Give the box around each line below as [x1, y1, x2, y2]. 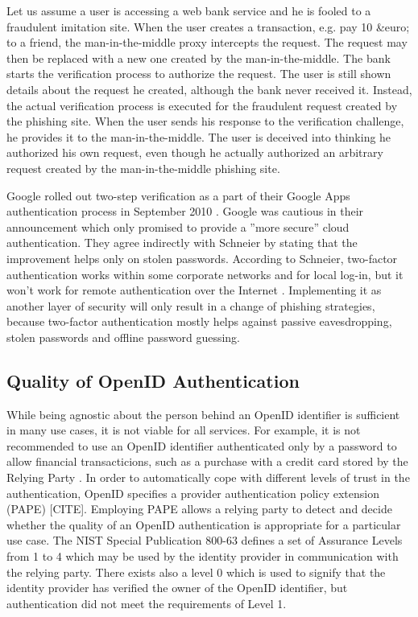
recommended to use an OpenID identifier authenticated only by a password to [6, 437, 397, 454]
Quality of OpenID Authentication [6, 368, 300, 393]
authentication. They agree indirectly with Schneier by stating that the [6, 234, 358, 251]
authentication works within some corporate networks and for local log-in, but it [6, 265, 404, 282]
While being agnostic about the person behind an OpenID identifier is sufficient [6, 405, 400, 422]
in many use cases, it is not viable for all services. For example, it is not [6, 422, 361, 438]
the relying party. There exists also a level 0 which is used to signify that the [6, 563, 386, 580]
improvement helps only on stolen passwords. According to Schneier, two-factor [6, 249, 398, 266]
